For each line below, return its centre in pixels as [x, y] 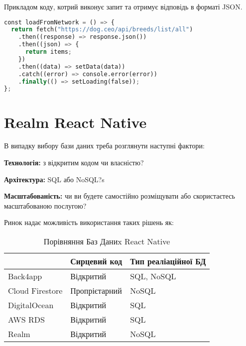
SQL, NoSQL [153, 276]
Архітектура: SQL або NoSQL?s [54, 179]
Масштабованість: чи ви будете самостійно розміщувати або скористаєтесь [120, 196]
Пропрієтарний [96, 291]
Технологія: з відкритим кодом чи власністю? [74, 163]
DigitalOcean [31, 305]
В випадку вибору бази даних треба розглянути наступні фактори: [104, 146]
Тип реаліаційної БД [168, 261]
